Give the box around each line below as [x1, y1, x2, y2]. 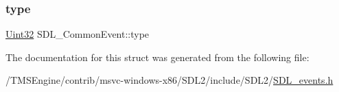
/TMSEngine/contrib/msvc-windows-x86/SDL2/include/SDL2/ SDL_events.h [5, 73, 334, 87]
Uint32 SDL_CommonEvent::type [5, 27, 150, 41]
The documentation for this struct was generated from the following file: [5, 49, 309, 64]
